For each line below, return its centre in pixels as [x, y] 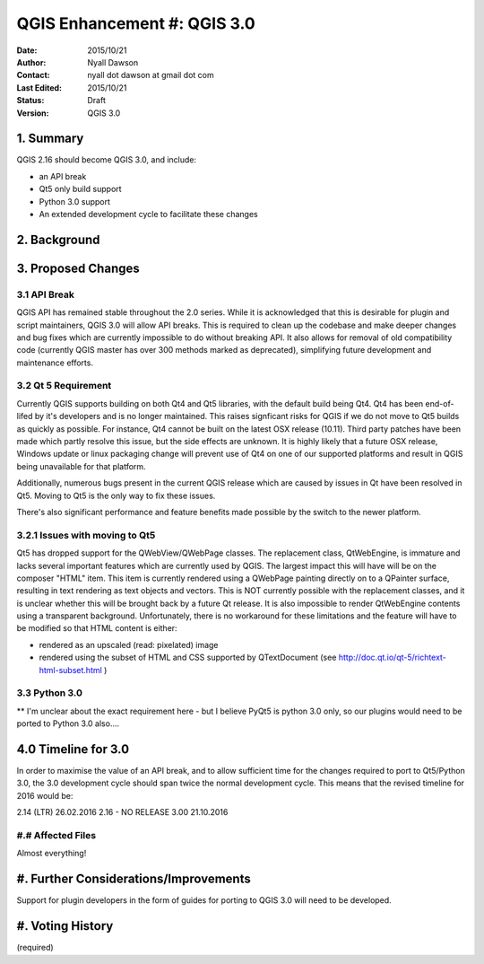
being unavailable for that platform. [82, 466]
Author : [31, 62]
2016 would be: [45, 795]
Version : [33, 113]
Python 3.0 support [75, 201]
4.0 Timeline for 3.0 [73, 749]
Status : [30, 101]
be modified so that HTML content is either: [97, 628]
